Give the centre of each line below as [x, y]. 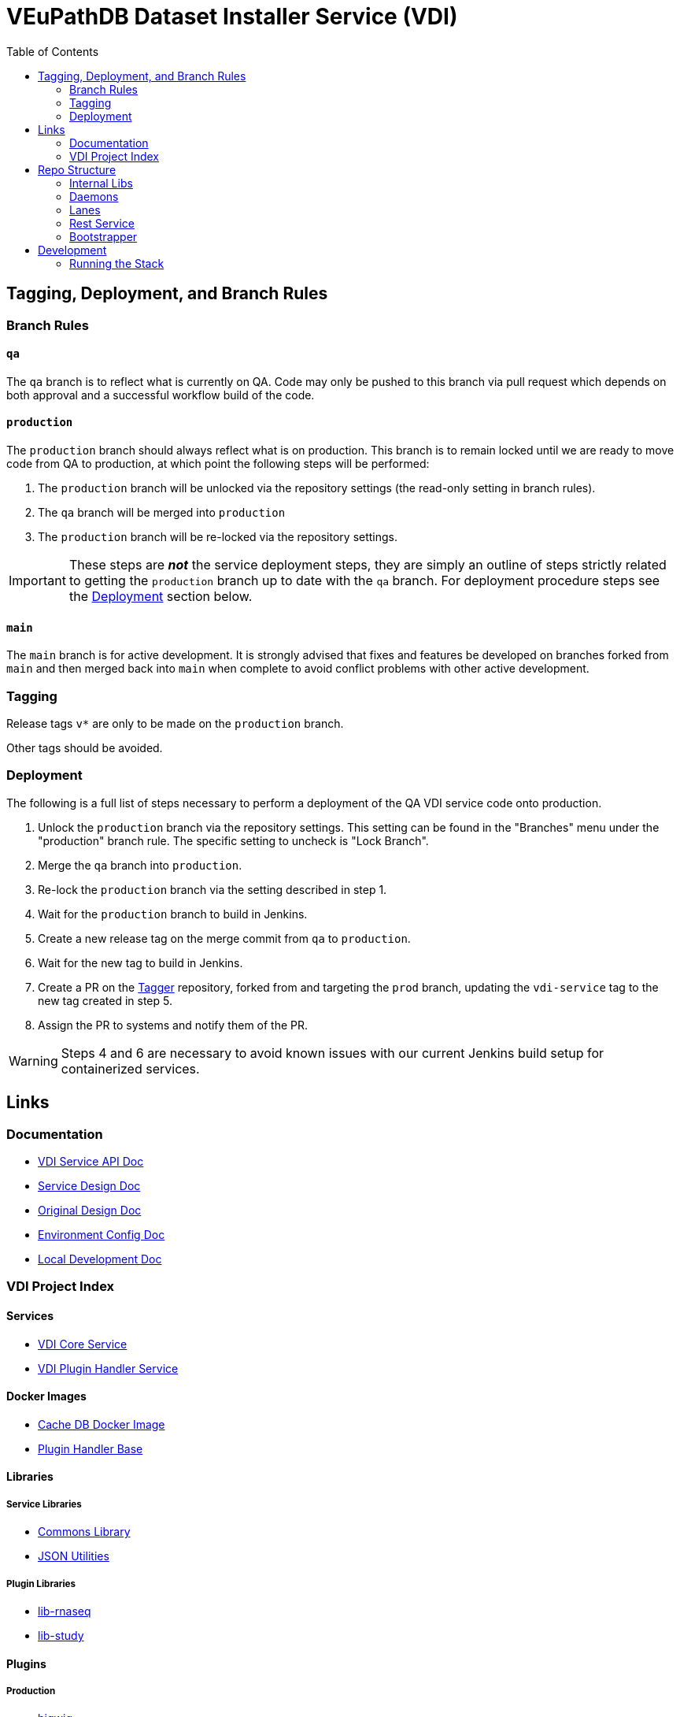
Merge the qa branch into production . [140, 865]
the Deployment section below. [161, 597]
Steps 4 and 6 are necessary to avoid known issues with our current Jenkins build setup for [333, 1053]
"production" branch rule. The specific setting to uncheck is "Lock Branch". [233, 840]
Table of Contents [53, 51]
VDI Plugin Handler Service [108, 1368]
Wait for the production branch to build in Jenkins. [173, 914]
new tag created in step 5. [105, 1000]
